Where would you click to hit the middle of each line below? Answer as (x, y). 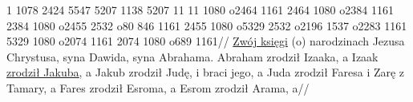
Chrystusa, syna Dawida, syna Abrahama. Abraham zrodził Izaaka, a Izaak (192, 56)
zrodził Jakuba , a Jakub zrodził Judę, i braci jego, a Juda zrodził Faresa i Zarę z (206, 72)
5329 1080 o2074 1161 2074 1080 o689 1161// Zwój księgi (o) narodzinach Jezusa (206, 41)
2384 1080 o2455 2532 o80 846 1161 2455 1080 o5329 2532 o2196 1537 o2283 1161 (207, 25)
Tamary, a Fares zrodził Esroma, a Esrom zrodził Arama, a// (158, 87)
